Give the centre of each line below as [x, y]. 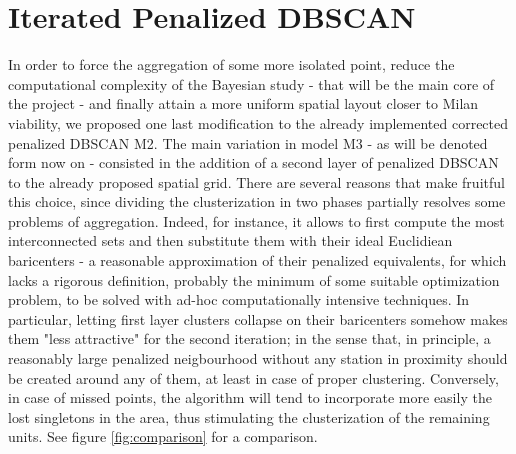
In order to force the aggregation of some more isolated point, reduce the [231, 64]
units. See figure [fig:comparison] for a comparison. [163, 436]
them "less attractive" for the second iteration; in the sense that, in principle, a [249, 338]
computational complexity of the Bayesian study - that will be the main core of [251, 83]
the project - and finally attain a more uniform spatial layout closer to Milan [243, 103]
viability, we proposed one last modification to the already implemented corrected [258, 122]
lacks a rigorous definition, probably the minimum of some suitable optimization [254, 279]
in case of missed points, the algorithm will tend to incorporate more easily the [250, 397]
